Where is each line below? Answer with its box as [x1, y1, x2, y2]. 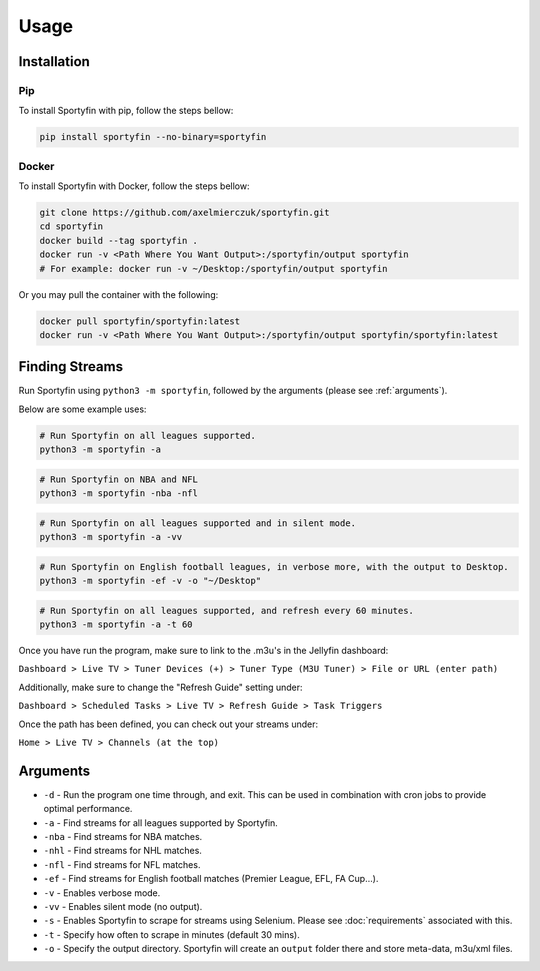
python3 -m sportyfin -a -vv [39, 531, 183, 543]
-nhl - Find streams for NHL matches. [43, 845, 202, 857]
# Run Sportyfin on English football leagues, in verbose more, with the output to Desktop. [39, 561, 509, 572]
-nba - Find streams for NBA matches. [43, 831, 203, 843]
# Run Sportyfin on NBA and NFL [39, 473, 199, 485]
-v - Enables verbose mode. [43, 886, 161, 899]
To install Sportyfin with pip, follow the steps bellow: [18, 105, 234, 117]
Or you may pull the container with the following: [18, 288, 219, 300]
